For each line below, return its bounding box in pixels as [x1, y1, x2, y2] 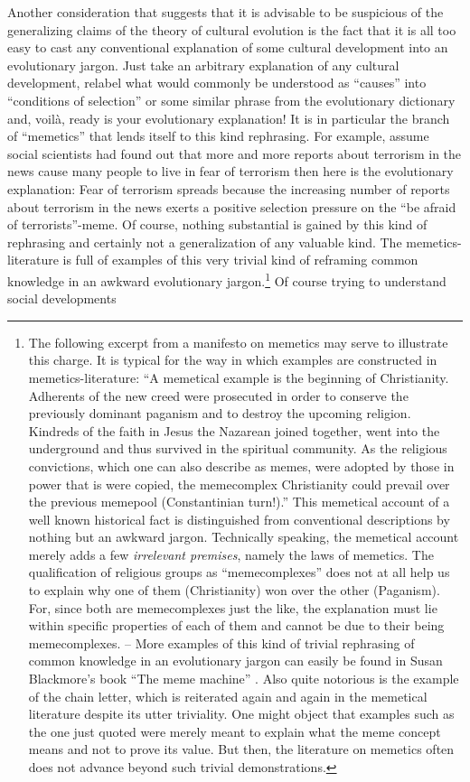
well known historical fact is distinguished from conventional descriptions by [28, 509, 450, 528]
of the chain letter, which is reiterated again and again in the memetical [28, 686, 428, 705]
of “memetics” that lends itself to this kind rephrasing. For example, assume [7, 126, 429, 145]
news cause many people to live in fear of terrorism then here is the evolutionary [7, 162, 454, 181]
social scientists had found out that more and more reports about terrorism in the [7, 144, 462, 163]
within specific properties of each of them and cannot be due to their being [28, 616, 445, 635]
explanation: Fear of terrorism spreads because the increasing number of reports [7, 179, 450, 198]
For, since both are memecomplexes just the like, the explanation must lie [28, 598, 437, 617]
